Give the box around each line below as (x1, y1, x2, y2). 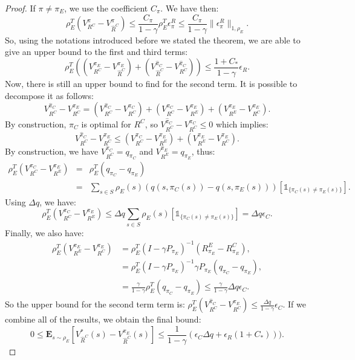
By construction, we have (5, 144, 99, 157)
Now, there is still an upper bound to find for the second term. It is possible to (5, 77, 298, 89)
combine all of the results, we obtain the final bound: (5, 313, 201, 326)
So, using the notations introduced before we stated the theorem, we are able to (5, 33, 301, 46)
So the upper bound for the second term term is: (5, 298, 185, 310)
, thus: (191, 144, 215, 157)
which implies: (215, 117, 269, 130)
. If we (282, 298, 306, 310)
